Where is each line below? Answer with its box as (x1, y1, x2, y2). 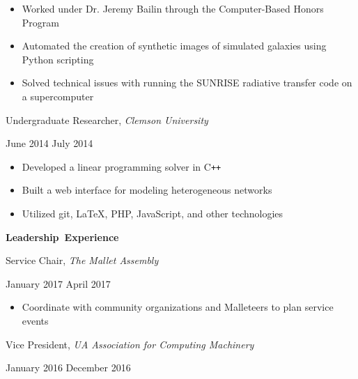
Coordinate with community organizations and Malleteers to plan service (22, 300, 334, 314)
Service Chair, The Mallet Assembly (6, 253, 159, 268)
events (22, 313, 49, 327)
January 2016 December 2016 (6, 360, 131, 375)
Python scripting (22, 52, 94, 66)
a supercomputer (22, 88, 94, 103)
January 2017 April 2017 (6, 276, 111, 291)
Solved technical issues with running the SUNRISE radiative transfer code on (22, 75, 352, 90)
